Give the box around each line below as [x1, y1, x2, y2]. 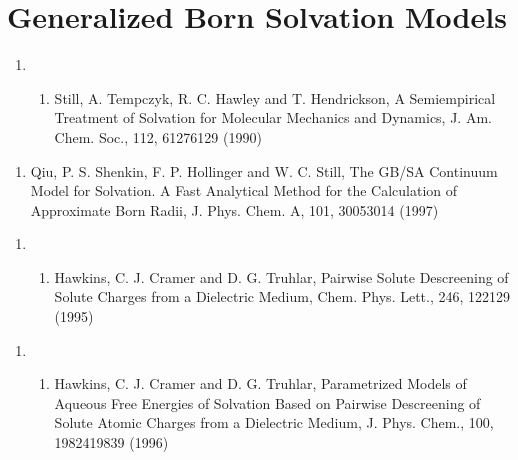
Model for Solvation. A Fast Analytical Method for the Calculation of [30, 180, 458, 201]
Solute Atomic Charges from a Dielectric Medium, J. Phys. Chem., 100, [54, 412, 494, 433]
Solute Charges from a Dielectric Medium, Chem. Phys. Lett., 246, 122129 [54, 286, 511, 307]
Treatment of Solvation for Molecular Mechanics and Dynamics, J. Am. [54, 107, 492, 128]
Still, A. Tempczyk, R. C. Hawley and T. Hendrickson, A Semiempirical [54, 87, 496, 108]
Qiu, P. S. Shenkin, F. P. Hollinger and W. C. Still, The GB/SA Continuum [30, 160, 498, 181]
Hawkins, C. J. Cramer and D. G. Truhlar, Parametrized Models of [54, 373, 467, 394]
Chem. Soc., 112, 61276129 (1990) [54, 126, 262, 147]
